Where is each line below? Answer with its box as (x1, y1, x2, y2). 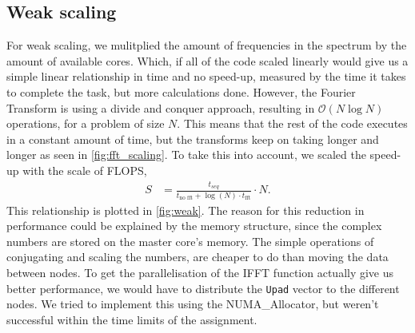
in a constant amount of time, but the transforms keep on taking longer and (6, 130, 379, 147)
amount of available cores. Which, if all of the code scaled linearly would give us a (6, 52, 409, 69)
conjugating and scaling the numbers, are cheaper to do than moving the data (6, 248, 389, 265)
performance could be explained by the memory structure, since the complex (6, 217, 382, 234)
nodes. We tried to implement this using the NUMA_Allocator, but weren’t (6, 295, 379, 312)
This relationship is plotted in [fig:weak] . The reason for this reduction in (6, 201, 365, 218)
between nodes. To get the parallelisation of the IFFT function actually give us (6, 264, 394, 280)
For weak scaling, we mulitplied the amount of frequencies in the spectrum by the (6, 37, 407, 54)
